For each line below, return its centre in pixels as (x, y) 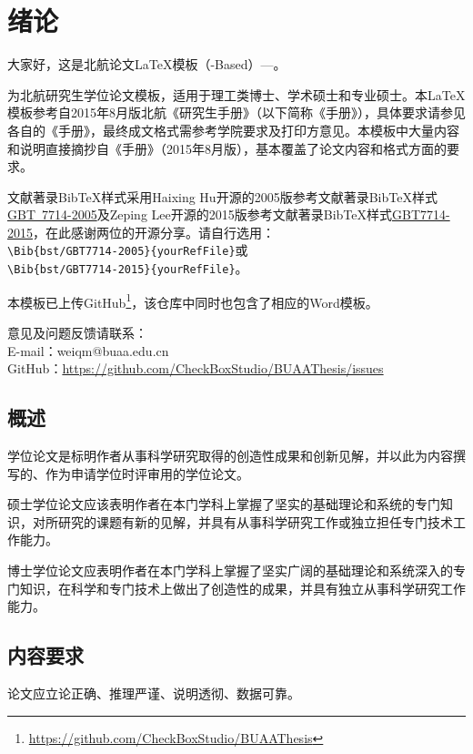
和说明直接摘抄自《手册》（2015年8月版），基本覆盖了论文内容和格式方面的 (227, 148)
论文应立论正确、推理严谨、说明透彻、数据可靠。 (154, 693)
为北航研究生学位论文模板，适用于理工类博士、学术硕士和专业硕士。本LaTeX (236, 94)
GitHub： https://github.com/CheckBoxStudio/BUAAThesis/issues (196, 368)
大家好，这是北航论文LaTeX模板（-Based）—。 (147, 64)
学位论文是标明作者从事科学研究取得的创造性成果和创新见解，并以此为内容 (230, 456)
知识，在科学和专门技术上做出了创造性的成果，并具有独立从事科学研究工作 (242, 588)
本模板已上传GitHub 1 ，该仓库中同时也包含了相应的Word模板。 (193, 301)
